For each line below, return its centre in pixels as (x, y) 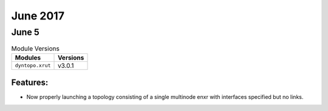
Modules (28, 58)
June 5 (25, 32)
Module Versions (36, 49)
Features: (30, 83)
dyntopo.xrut (33, 66)
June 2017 (38, 16)
